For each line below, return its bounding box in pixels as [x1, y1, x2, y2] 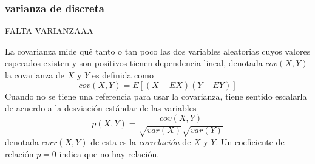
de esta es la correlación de [90, 135, 191, 148]
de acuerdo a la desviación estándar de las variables [5, 101, 197, 114]
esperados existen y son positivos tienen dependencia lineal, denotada [5, 56, 263, 69]
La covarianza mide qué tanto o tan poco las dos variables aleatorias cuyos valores [5, 44, 311, 57]
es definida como [92, 69, 154, 81]
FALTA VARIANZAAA [5, 24, 93, 37]
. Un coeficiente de [215, 135, 285, 148]
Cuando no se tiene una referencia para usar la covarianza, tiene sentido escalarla [5, 89, 307, 102]
